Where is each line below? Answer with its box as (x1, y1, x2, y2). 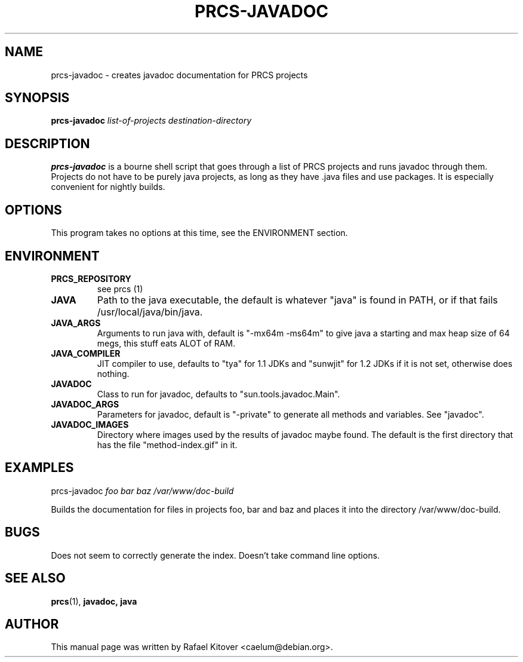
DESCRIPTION (5, 136, 90, 151)
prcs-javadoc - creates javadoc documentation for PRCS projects (51, 69, 308, 80)
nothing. (97, 368, 130, 379)
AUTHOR (5, 616, 59, 632)
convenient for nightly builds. (51, 182, 165, 192)
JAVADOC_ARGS (51, 399, 119, 409)
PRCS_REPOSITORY (51, 273, 131, 284)
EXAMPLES (5, 460, 74, 476)
